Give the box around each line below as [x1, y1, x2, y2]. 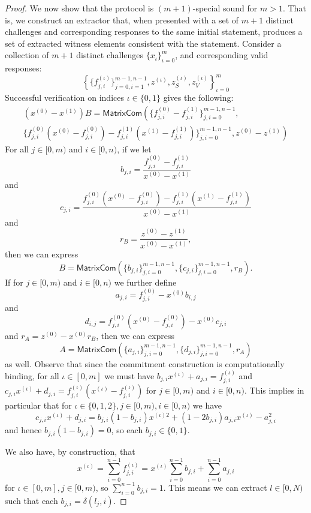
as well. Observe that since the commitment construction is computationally [5, 357, 285, 370]
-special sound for [192, 2, 258, 14]
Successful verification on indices [5, 91, 124, 104]
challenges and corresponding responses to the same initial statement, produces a [5, 25, 303, 38]
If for [5, 275, 23, 288]
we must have [104, 369, 155, 382]
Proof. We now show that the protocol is [5, 2, 154, 14]
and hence [5, 424, 42, 436]
